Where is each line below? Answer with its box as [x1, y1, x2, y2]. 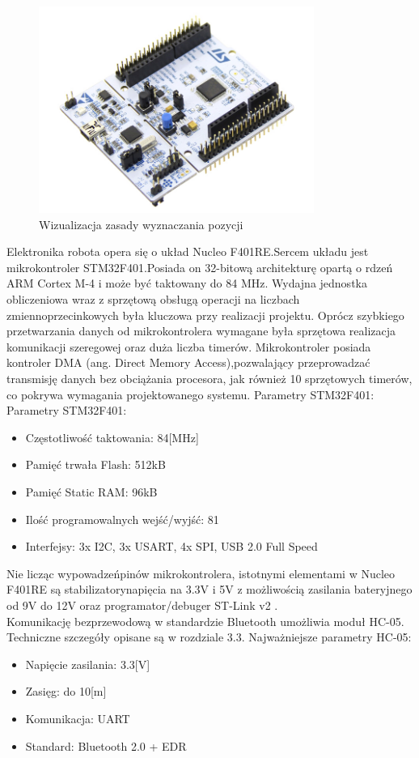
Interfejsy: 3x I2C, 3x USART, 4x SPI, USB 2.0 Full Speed [25, 538, 318, 555]
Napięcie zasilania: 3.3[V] [25, 655, 150, 672]
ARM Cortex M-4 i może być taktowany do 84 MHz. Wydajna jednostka [6, 275, 367, 292]
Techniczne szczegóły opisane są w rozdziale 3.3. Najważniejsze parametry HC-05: [6, 628, 412, 645]
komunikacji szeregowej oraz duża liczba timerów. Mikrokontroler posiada [6, 338, 371, 355]
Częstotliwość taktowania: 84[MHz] [25, 428, 199, 445]
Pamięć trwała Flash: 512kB [25, 456, 166, 473]
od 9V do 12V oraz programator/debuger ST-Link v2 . [6, 596, 278, 613]
